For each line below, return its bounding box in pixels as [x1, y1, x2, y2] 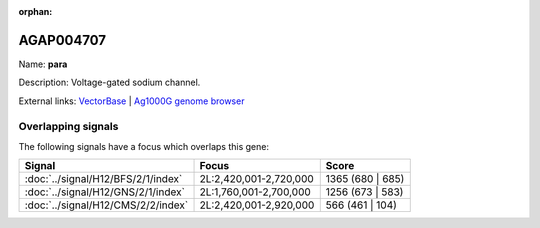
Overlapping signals [18, 120, 119, 134]
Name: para [18, 58, 68, 70]
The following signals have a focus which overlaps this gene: [18, 140, 270, 152]
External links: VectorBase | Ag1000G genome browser [18, 95, 245, 107]
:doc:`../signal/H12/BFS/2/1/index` [24, 172, 183, 186]
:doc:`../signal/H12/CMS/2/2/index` [24, 198, 189, 212]
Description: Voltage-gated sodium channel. [18, 76, 201, 89]
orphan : [18, 6, 53, 17]
